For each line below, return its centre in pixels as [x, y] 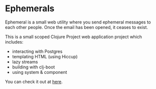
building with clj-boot [33, 67]
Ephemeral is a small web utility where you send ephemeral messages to [78, 22]
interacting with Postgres [37, 51]
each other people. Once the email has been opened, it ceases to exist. [77, 27]
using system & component [39, 72]
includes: [14, 42]
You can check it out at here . [34, 82]
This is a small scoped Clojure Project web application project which [74, 37]
